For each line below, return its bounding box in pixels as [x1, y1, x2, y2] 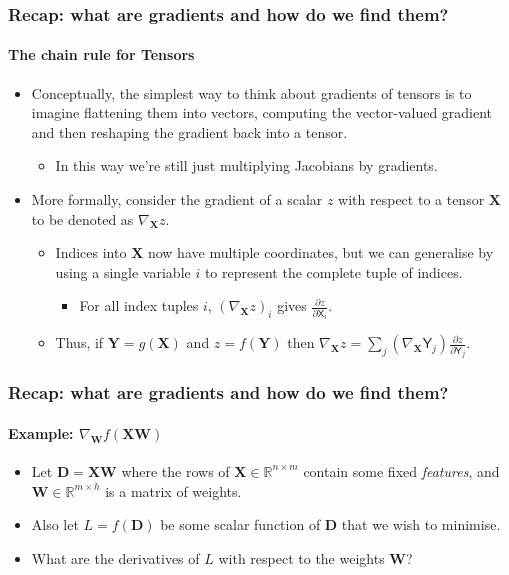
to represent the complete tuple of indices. [204, 261, 463, 282]
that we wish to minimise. [341, 514, 501, 535]
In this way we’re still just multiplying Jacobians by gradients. [55, 155, 438, 176]
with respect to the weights [218, 547, 385, 568]
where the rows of [121, 460, 230, 481]
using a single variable [55, 261, 191, 282]
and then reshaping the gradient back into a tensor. [31, 121, 348, 142]
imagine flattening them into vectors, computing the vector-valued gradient [31, 102, 493, 123]
